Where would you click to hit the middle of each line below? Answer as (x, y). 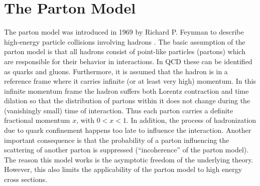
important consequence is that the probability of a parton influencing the (117, 140)
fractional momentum (37, 120)
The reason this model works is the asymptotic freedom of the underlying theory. (129, 159)
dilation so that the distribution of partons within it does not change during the (127, 101)
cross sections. (26, 179)
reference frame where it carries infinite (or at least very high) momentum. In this (130, 81)
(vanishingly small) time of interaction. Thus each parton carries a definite (119, 110)
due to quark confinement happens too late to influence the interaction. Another (128, 130)
